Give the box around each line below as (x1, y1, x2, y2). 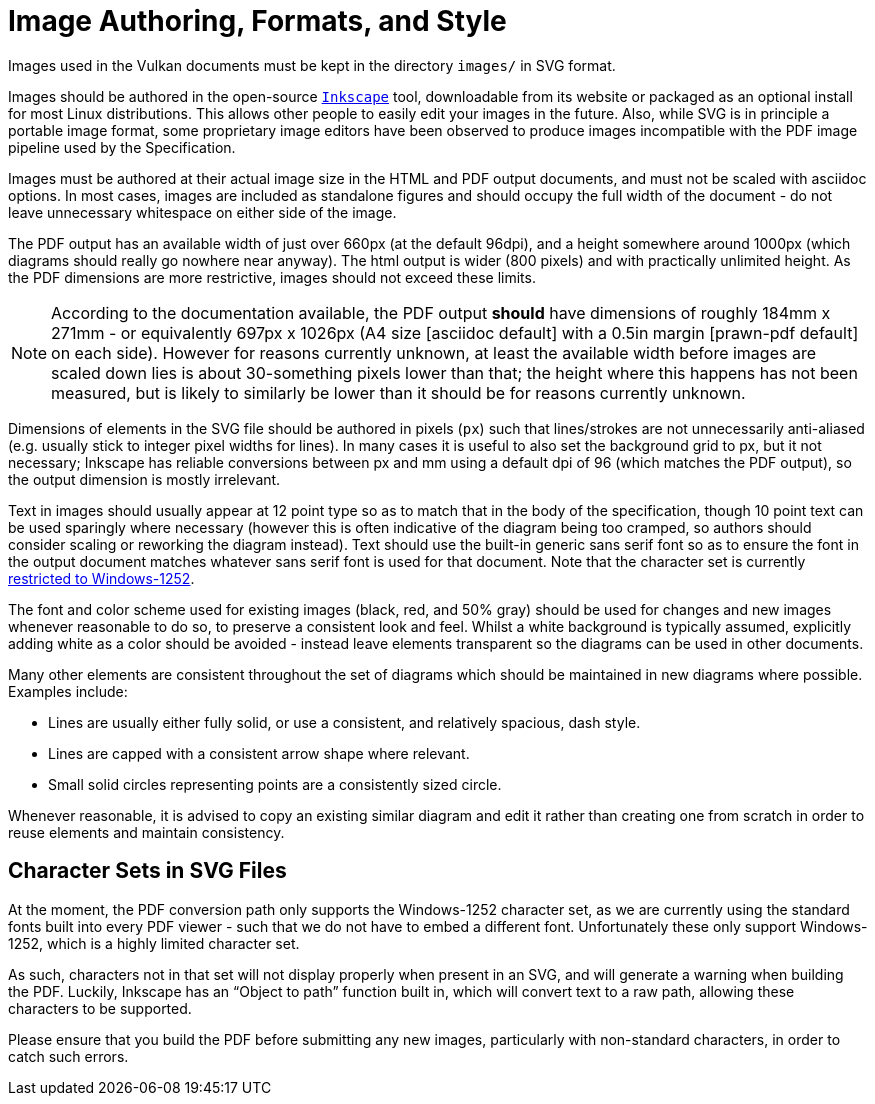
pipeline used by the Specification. (8, 138, 236, 156)
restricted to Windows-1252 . (8, 569, 195, 587)
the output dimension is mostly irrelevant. (8, 470, 281, 488)
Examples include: (8, 682, 128, 700)
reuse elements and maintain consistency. (8, 823, 285, 841)
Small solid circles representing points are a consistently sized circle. (48, 775, 502, 793)
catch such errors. (8, 1047, 129, 1065)
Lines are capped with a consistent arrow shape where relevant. (48, 744, 470, 762)
